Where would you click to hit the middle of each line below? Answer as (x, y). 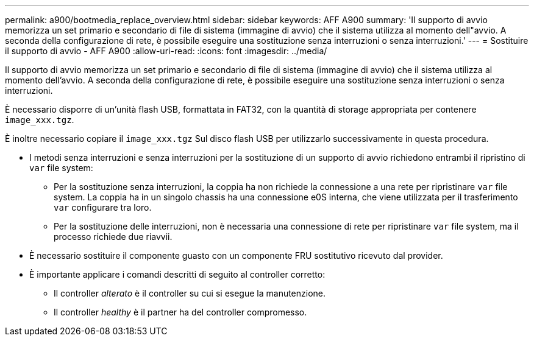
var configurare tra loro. (103, 207)
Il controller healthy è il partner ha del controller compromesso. (180, 312)
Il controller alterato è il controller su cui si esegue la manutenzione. (190, 293)
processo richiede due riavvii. (113, 237)
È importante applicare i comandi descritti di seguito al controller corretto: (177, 274)
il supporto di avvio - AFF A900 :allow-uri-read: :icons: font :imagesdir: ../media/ (166, 51)
